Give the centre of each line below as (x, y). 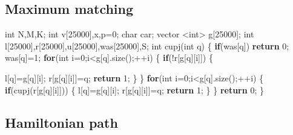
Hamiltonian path (61, 122)
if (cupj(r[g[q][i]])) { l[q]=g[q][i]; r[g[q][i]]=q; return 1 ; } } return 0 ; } (134, 89)
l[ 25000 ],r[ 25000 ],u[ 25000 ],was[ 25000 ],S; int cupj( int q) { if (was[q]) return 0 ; (147, 46)
